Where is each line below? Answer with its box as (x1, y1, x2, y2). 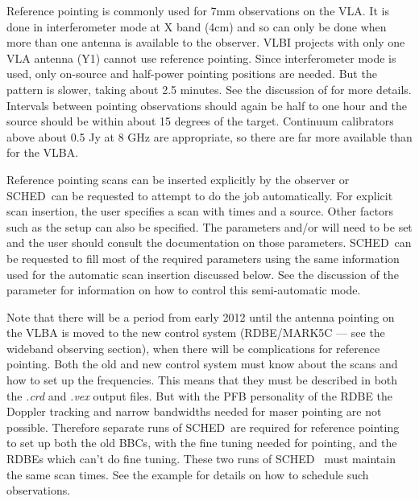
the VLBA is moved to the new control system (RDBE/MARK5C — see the (6, 324, 385, 341)
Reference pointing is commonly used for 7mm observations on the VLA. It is (6, 2, 389, 18)
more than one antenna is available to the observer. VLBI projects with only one (6, 34, 405, 51)
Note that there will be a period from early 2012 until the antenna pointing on (6, 308, 395, 325)
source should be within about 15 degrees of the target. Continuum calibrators (6, 113, 394, 129)
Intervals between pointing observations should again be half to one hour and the (6, 97, 408, 113)
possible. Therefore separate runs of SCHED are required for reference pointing (6, 418, 400, 435)
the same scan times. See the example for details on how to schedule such (6, 466, 369, 483)
